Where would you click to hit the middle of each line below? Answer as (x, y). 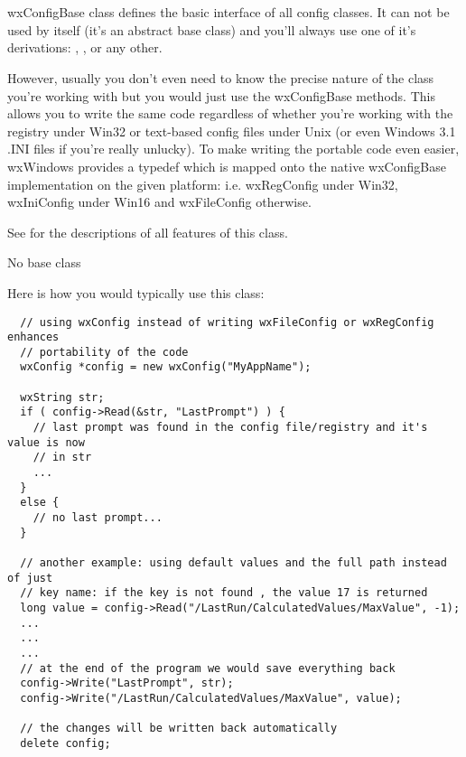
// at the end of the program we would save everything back (208, 668)
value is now (46, 442)
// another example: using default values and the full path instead (233, 563)
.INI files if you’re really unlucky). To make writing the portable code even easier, (233, 149)
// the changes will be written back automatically (179, 729)
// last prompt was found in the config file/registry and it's (230, 428)
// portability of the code (104, 352)
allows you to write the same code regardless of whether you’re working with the (230, 113)
